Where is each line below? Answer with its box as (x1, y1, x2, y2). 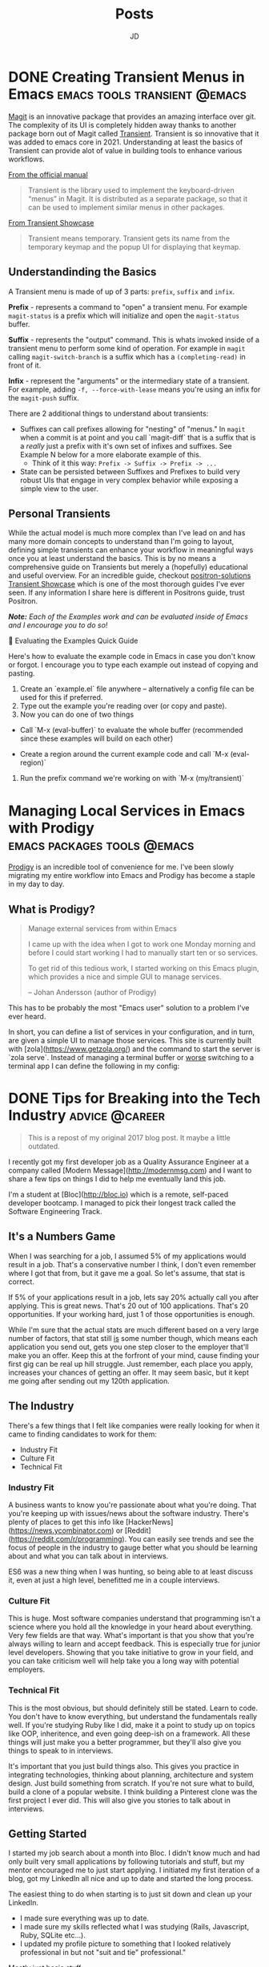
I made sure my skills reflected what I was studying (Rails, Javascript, (19, 1922, 250, 1932)
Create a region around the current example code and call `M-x (19, 750, 229, 759)
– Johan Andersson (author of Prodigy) (27, 988, 157, 998)
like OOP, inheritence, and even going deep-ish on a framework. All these (8, 1729, 251, 1738)
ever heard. (8, 1012, 46, 1022)
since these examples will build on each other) (19, 734, 174, 743)
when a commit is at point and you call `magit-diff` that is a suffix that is (19, 433, 256, 442)
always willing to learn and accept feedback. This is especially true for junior (8, 1639, 261, 1649)
